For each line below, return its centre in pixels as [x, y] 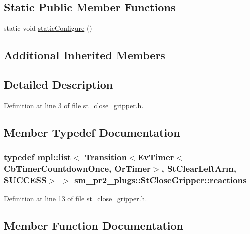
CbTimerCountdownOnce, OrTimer [77, 168]
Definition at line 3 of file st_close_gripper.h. [74, 105]
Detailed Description [59, 84]
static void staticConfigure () [48, 28]
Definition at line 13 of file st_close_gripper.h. [76, 199]
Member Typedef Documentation [92, 132]
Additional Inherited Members [85, 55]
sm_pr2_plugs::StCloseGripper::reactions [160, 180]
